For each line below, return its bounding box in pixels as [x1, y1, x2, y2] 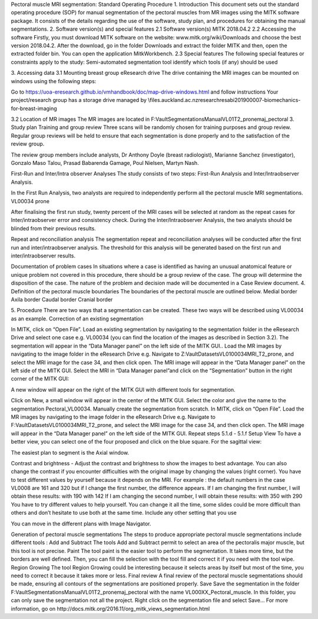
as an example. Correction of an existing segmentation [11, 315, 144, 322]
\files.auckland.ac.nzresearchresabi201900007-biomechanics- [147, 97, 301, 104]
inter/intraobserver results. [11, 252, 76, 259]
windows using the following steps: [11, 77, 97, 85]
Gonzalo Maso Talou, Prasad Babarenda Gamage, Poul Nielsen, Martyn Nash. [11, 160, 200, 167]
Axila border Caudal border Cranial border [11, 296, 113, 303]
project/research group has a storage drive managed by [11, 97, 147, 104]
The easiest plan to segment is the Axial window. [11, 449, 130, 456]
